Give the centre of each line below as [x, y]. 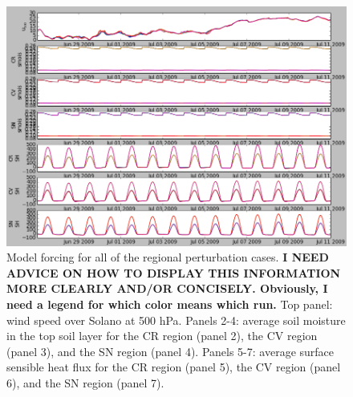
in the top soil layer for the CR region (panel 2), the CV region [162, 336]
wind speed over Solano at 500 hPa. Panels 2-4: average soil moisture [176, 320]
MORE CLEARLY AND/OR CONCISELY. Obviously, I [167, 288]
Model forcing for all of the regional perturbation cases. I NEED [168, 257]
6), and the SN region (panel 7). [85, 383]
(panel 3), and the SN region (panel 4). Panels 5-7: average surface [170, 351]
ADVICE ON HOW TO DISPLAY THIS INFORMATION [174, 272]
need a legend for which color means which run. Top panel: [170, 304]
